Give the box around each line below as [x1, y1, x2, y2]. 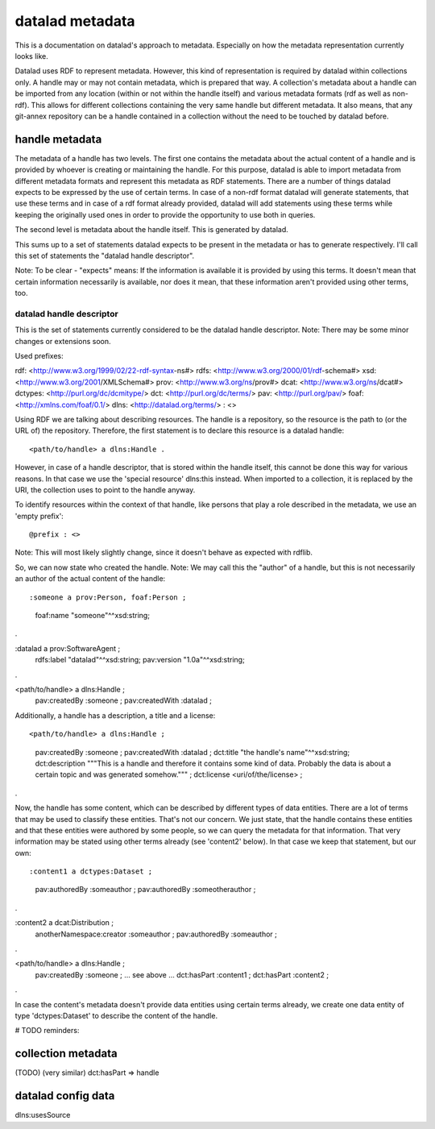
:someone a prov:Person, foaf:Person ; [29, 592, 187, 602]
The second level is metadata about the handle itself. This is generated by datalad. [14, 225, 289, 235]
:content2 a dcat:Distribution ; [14, 918, 114, 928]
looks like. [14, 51, 48, 60]
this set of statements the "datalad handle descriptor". [14, 251, 195, 260]
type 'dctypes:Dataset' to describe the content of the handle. [14, 1011, 218, 1020]
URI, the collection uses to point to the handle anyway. [14, 484, 196, 495]
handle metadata [14, 132, 102, 146]
